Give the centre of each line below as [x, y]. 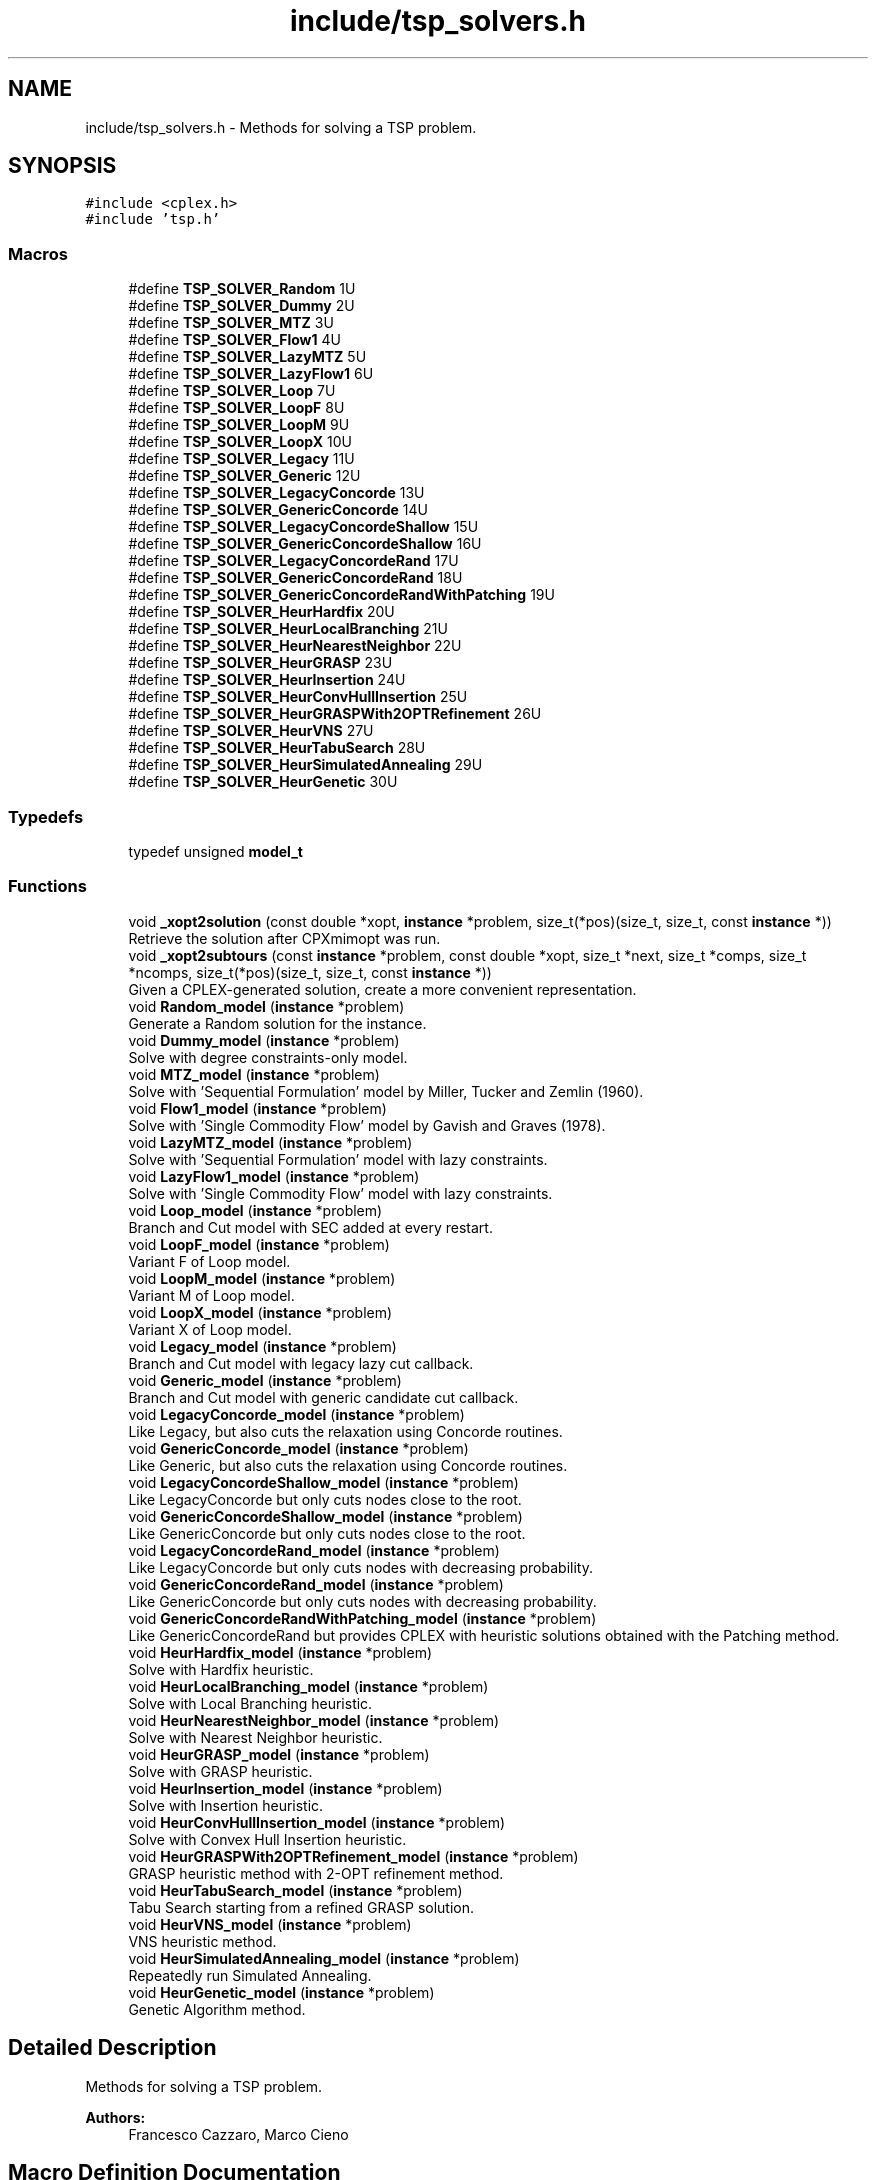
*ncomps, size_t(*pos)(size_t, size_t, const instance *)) [310, 972]
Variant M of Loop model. [211, 1295]
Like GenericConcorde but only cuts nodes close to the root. [327, 1533]
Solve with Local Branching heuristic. [250, 1703]
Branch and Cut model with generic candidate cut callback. [323, 1397]
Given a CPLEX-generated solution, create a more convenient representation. [382, 989]
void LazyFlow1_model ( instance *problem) [274, 1176]
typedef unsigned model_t [215, 851]
